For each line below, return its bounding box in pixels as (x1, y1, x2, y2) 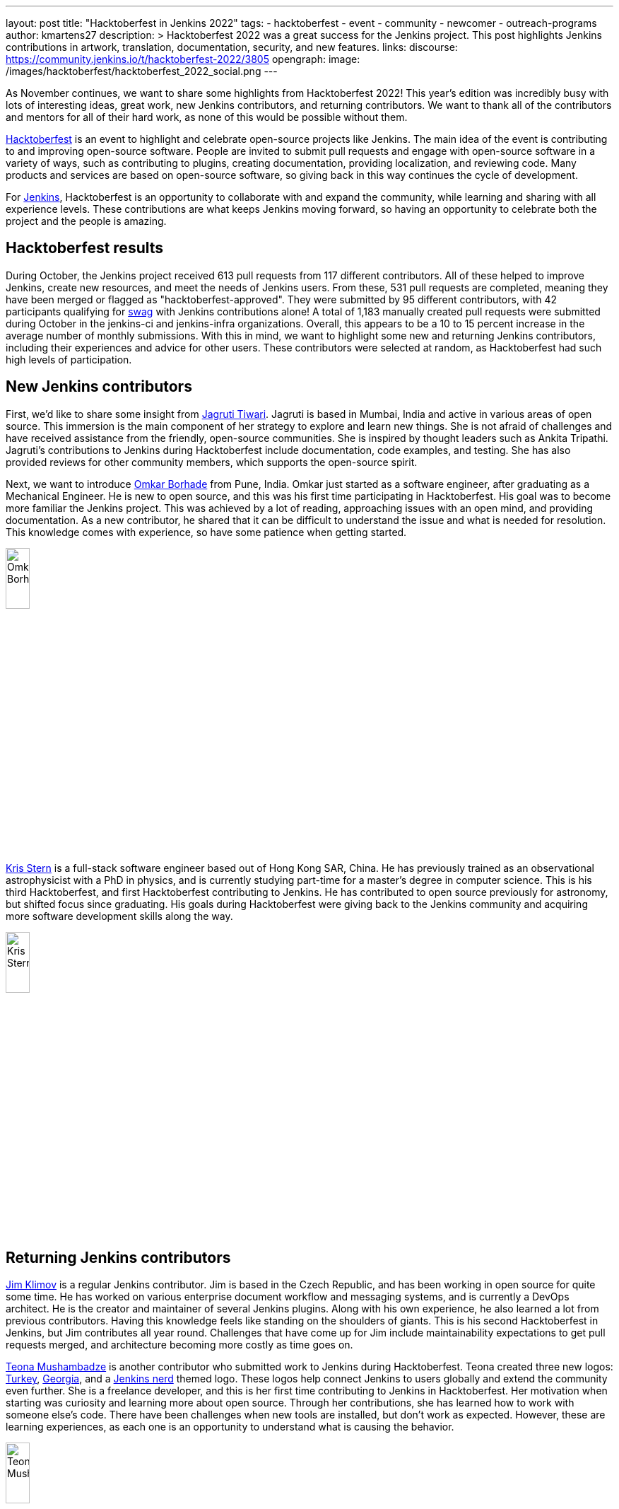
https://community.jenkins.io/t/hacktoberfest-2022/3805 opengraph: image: (6, 53, 360, 65)
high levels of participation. (6, 353, 132, 366)
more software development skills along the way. (6, 910, 233, 923)
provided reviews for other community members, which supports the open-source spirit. (6, 455, 418, 468)
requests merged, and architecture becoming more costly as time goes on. (6, 1339, 353, 1351)
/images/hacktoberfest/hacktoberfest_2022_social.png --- (6, 65, 278, 77)
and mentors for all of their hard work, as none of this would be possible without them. (6, 111, 408, 123)
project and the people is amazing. (6, 215, 167, 227)
